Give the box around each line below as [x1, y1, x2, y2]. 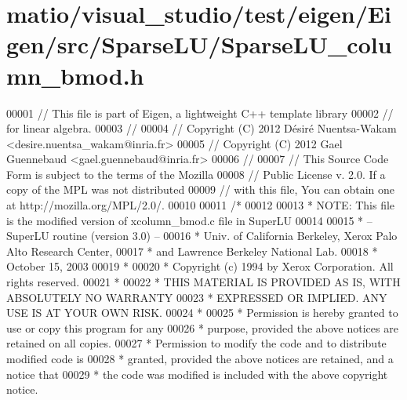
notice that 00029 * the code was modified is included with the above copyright [6, 365, 388, 382]
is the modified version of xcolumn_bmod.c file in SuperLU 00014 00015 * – [6, 212, 372, 228]
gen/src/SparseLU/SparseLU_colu [6, 28, 392, 60]
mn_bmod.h [6, 59, 144, 91]
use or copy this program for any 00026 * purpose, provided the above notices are [6, 319, 398, 336]
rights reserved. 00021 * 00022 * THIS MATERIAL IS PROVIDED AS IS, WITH [6, 274, 401, 290]
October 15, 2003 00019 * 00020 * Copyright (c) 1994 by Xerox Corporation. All [6, 258, 394, 275]
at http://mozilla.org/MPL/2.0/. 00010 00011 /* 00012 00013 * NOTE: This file [6, 197, 395, 213]
